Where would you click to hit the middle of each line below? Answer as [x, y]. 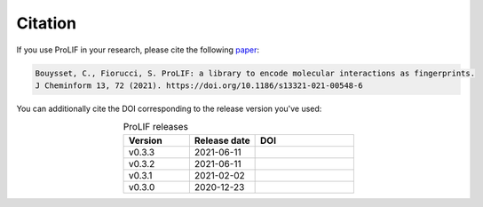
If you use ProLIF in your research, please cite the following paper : [138, 50]
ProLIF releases [155, 127]
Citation [47, 23]
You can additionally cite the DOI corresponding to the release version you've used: [169, 108]
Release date [222, 140]
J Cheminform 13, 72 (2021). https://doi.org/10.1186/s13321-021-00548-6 [199, 85]
